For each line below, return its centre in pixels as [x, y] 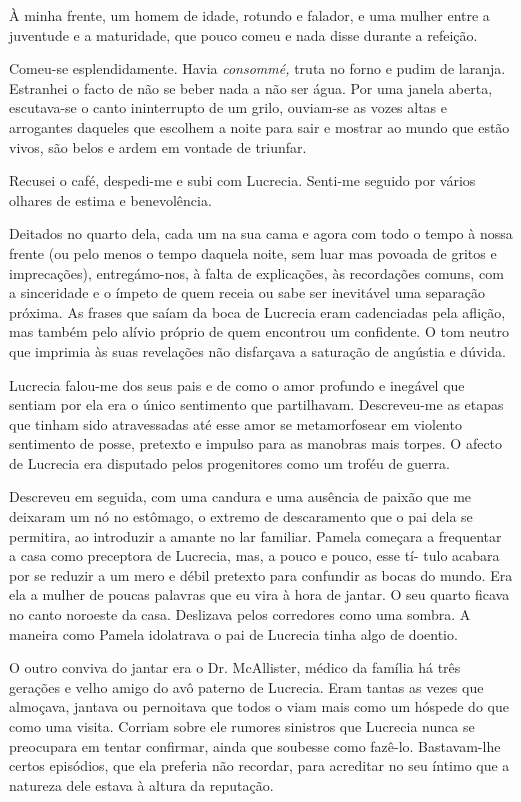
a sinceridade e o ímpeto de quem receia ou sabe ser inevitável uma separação [247, 292]
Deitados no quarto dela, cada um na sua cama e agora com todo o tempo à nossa [261, 233]
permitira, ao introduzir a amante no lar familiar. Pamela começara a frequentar [255, 535]
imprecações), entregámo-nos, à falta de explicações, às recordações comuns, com [256, 272]
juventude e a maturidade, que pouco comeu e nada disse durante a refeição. [243, 34]
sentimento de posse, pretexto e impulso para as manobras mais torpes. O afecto [256, 443]
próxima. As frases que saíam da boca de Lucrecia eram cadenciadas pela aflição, [257, 311]
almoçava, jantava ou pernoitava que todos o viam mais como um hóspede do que [259, 706]
